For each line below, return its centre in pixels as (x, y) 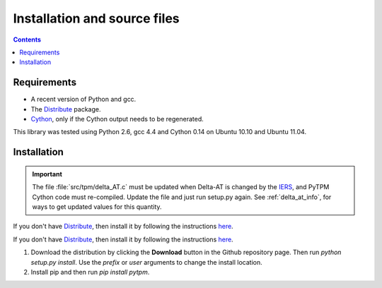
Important (47, 174)
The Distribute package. (66, 109)
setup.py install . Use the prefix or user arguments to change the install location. (147, 262)
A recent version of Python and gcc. (83, 100)
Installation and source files (96, 18)
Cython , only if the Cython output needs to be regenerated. (117, 119)
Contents (27, 40)
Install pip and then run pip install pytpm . (90, 272)
